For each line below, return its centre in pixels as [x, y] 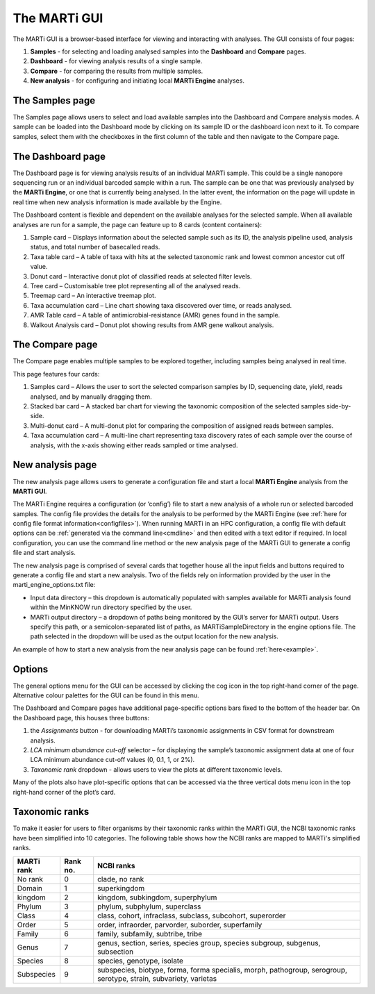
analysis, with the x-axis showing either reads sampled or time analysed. [134, 445]
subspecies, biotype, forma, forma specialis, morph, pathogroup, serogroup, [222, 970]
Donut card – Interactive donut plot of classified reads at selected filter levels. [141, 276]
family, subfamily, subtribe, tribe [150, 934]
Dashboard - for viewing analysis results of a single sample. [116, 61]
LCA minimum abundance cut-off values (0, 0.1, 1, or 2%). [112, 760]
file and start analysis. [44, 553]
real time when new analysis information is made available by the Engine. [117, 202]
